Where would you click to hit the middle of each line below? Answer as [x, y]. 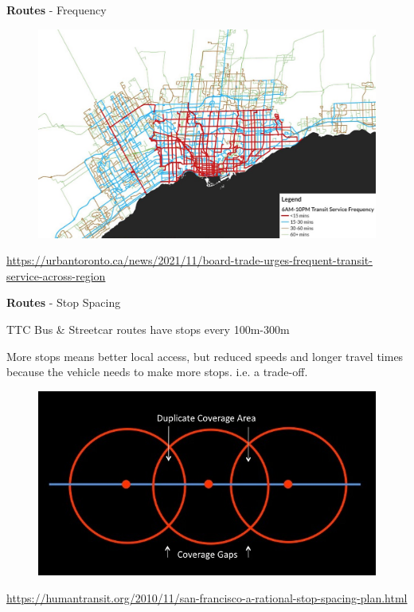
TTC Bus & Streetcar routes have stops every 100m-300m [148, 330]
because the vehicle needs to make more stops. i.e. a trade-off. [157, 372]
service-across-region [56, 275]
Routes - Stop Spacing [64, 302]
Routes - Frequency [57, 10]
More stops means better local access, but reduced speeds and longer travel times [205, 356]
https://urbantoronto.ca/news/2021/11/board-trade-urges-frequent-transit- [189, 260]
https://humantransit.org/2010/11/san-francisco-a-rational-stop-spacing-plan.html [207, 597]
